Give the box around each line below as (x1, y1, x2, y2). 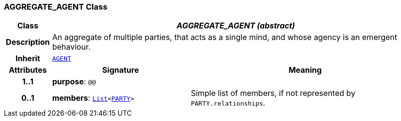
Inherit (15, 54, 40, 64)
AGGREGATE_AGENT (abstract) (176, 21, 295, 31)
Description (6, 37, 50, 47)
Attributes (9, 65, 47, 75)
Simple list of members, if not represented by (191, 88, 355, 98)
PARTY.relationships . (191, 98, 265, 108)
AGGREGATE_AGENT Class (4, 2, 108, 12)
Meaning (289, 65, 322, 75)
